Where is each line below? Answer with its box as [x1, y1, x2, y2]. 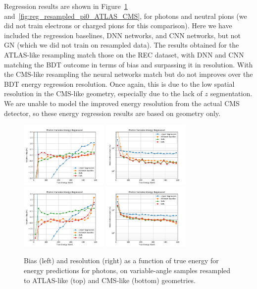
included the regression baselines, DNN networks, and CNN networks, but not [4, 30, 241, 40]
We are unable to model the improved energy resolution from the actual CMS [4, 98, 240, 108]
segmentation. [210, 88, 253, 99]
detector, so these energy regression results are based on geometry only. [4, 108, 221, 118]
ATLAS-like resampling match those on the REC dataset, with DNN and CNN [4, 49, 244, 59]
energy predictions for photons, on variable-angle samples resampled [24, 265, 231, 275]
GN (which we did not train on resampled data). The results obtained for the [4, 40, 239, 50]
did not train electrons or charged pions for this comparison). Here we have [4, 20, 232, 31]
